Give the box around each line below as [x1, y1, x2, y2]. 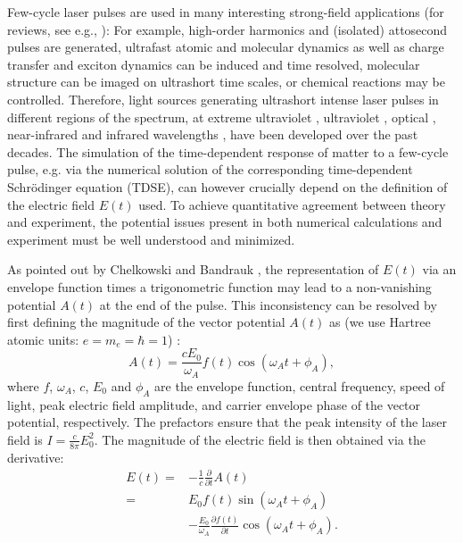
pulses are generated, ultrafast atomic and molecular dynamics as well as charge [7, 38, 444, 56]
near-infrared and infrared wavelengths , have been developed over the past [7, 125, 418, 144]
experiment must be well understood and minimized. [7, 230, 295, 248]
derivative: [7, 447, 64, 466]
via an [422, 260, 457, 279]
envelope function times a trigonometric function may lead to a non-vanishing [7, 277, 432, 296]
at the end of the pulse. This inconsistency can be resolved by [99, 295, 437, 313]
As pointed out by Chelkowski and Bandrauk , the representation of [7, 260, 379, 279]
